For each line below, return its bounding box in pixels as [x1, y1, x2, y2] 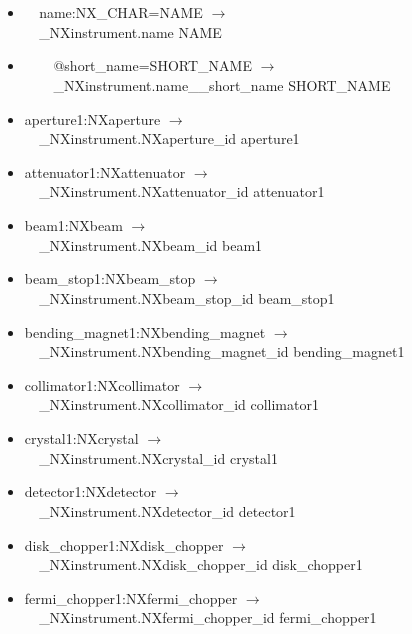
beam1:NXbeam [24, 215, 123, 236]
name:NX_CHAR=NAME [39, 2, 203, 22]
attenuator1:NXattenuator [24, 161, 186, 182]
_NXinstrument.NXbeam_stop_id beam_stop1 [39, 287, 335, 308]
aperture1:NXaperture [24, 108, 161, 129]
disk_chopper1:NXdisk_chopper [24, 534, 224, 555]
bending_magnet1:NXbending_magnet [24, 321, 266, 342]
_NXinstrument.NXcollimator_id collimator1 [39, 394, 319, 415]
